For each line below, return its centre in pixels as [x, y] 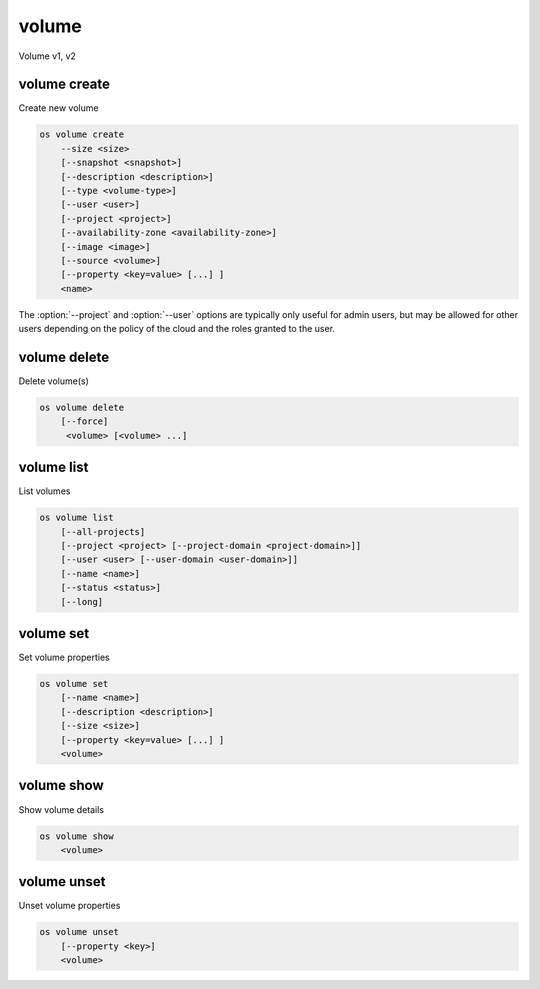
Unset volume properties [69, 906]
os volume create [82, 134]
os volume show [76, 836]
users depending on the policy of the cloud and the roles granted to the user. [176, 329]
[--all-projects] [103, 531]
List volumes [44, 491]
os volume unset [79, 932]
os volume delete [82, 407]
